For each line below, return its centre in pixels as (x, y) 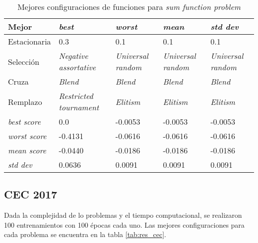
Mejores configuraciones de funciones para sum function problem (129, 7)
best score (25, 121)
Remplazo (25, 101)
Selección (24, 61)
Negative (73, 56)
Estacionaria (30, 41)
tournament (79, 107)
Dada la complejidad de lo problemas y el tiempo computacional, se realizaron (123, 215)
